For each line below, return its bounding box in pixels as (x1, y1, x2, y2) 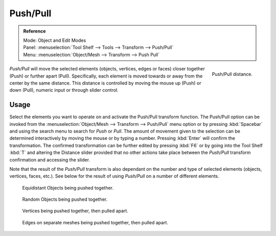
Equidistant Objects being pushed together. (22, 185, 114, 191)
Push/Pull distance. (212, 71, 252, 77)
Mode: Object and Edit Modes (23, 37, 86, 43)
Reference (23, 28, 46, 34)
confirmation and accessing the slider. (9, 156, 90, 163)
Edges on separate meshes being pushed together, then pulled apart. (22, 219, 169, 225)
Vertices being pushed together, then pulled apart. (22, 208, 129, 214)
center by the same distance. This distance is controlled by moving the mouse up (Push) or (9, 80, 201, 86)
